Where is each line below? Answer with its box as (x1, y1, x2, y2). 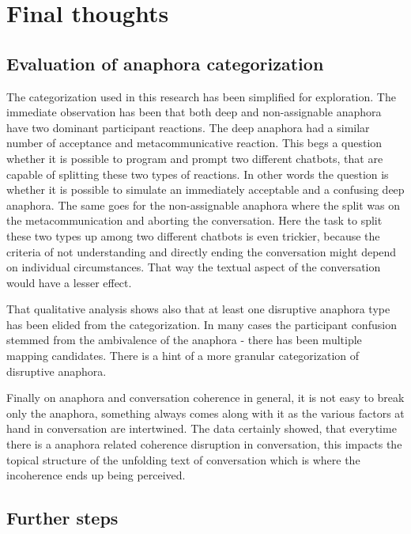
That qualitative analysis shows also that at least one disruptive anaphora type (6, 301, 390, 317)
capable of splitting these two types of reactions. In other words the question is (6, 165, 389, 182)
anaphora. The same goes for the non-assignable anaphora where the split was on (6, 196, 400, 213)
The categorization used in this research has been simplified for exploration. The (6, 88, 396, 104)
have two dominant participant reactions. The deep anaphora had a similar (6, 119, 370, 135)
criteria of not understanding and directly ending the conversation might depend (6, 243, 397, 259)
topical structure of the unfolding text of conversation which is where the (6, 451, 360, 468)
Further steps (6, 506, 119, 530)
